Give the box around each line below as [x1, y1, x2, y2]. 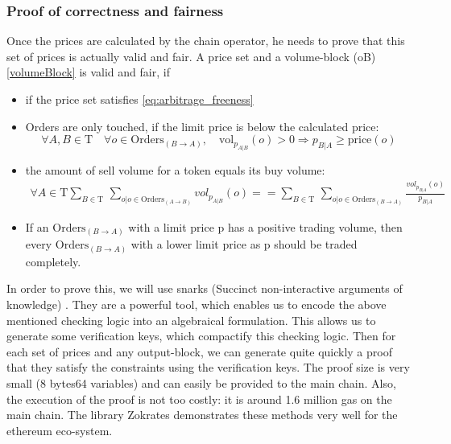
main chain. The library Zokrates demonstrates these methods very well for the [6, 406, 398, 423]
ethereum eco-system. [6, 421, 113, 438]
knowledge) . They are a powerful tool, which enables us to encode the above [6, 295, 387, 312]
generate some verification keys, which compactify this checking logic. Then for [6, 327, 396, 344]
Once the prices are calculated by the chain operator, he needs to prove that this [6, 32, 405, 49]
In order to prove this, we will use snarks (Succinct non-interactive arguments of [6, 280, 403, 297]
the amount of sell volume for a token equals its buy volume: [25, 161, 325, 178]
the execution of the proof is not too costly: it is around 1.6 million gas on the [6, 390, 392, 407]
